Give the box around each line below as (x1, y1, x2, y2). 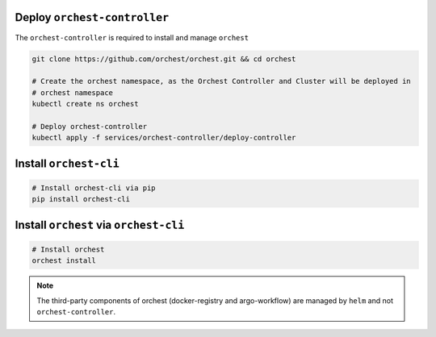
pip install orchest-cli (31, 194, 131, 204)
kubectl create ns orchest (31, 99, 139, 109)
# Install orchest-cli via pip (31, 183, 157, 193)
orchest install (31, 256, 97, 265)
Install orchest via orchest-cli (15, 218, 185, 231)
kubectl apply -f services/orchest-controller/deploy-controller (31, 133, 296, 143)
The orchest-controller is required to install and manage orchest (15, 32, 249, 42)
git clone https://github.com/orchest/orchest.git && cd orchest (31, 54, 296, 64)
